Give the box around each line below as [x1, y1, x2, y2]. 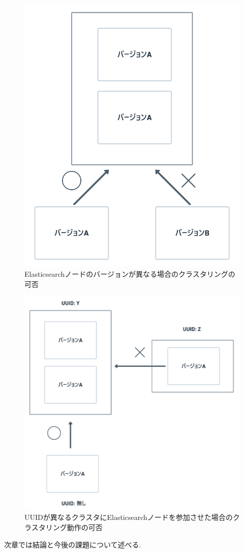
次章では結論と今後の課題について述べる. [4, 539, 141, 549]
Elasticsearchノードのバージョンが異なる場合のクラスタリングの [24, 268, 235, 279]
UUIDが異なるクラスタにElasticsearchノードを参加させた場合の [24, 512, 233, 522]
